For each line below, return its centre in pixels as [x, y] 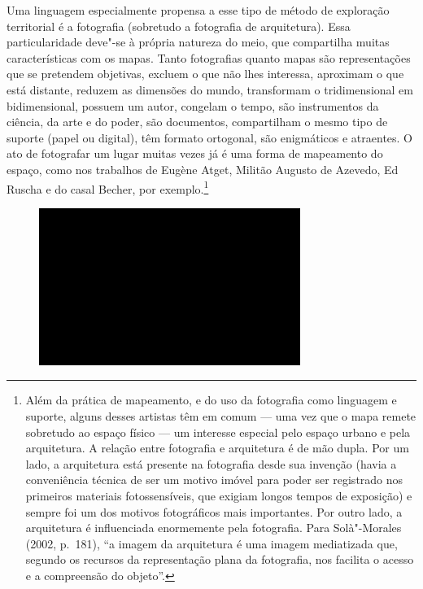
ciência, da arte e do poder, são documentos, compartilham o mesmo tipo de [197, 122]
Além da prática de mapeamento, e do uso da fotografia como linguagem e [211, 400]
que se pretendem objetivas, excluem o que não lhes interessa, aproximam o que [205, 74]
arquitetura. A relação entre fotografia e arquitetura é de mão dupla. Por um [217, 448]
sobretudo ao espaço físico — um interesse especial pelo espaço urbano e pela [218, 432]
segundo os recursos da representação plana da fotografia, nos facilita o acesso [220, 559]
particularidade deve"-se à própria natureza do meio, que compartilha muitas [198, 42]
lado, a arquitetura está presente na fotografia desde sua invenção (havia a [211, 463]
